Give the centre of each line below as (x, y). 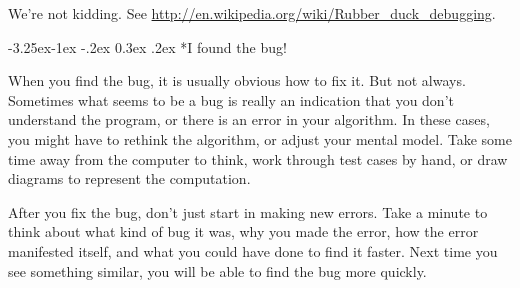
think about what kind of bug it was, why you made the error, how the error (243, 231)
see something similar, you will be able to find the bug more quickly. (217, 270)
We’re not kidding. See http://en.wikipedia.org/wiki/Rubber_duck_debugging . (252, 13)
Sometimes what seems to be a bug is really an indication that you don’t (231, 99)
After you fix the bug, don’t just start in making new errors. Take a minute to (248, 211)
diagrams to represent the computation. (129, 178)
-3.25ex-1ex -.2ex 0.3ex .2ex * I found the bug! (147, 46)
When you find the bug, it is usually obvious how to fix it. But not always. (237, 80)
